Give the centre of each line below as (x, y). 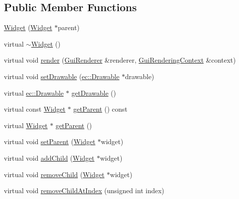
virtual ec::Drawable (34, 92)
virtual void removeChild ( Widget (54, 174)
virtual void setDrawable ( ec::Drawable (62, 76)
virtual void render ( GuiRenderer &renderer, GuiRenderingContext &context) (120, 60)
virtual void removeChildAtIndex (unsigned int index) (84, 191)
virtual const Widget (35, 109)
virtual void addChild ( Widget (49, 158)
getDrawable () (94, 92)
